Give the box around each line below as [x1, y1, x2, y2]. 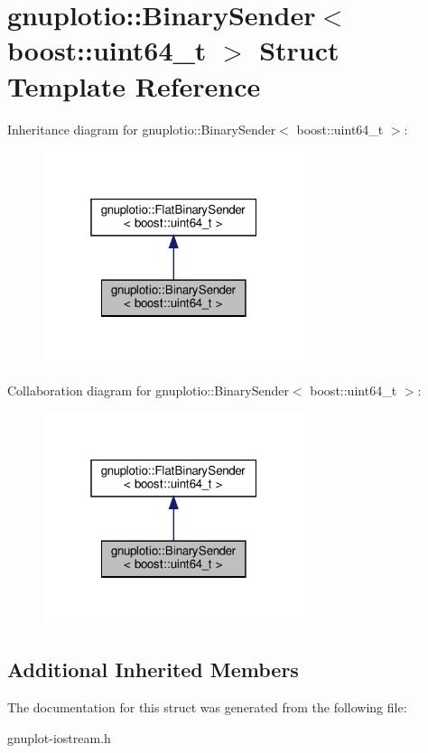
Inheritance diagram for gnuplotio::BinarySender [7, 119, 276, 138]
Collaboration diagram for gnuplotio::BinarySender [7, 380, 289, 399]
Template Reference [7, 67, 261, 104]
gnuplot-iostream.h [7, 728, 111, 747]
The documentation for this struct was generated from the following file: [7, 697, 407, 716]
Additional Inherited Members [7, 655, 299, 683]
